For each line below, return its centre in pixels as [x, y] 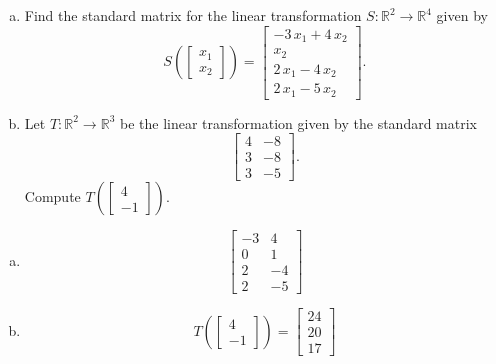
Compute [52, 196]
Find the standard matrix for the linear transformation [193, 15]
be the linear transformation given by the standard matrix [298, 122]
